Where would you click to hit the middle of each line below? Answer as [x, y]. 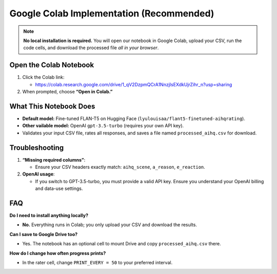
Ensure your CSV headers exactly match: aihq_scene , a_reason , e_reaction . [120, 167]
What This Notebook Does [52, 106]
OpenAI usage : [38, 174]
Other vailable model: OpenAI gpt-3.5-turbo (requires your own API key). [103, 126]
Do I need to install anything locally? [49, 216]
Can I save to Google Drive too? [44, 234]
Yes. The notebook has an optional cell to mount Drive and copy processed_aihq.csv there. [122, 244]
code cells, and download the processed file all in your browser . [91, 48]
